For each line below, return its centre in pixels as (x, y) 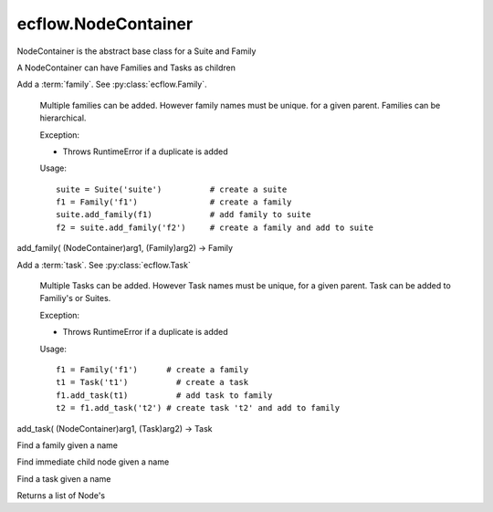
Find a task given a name (64, 478)
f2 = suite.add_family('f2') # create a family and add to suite (215, 227)
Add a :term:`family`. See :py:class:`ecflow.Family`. (112, 84)
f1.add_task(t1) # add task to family (164, 395)
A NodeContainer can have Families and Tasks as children (126, 68)
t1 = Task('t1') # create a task (152, 382)
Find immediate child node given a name (93, 462)
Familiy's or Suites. (75, 298)
